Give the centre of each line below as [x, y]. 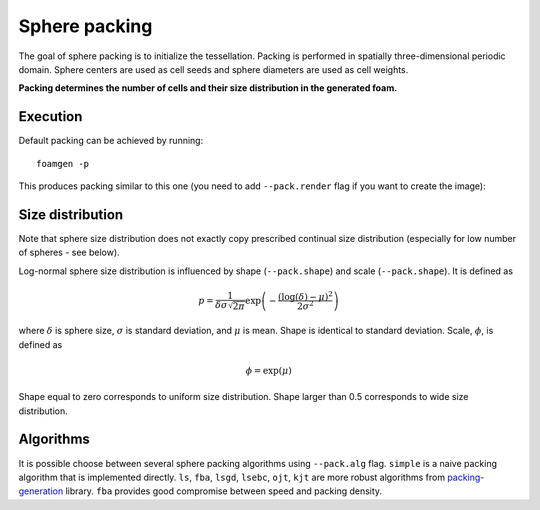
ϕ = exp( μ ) [268, 370]
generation [41, 491]
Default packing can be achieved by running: [111, 141]
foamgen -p [63, 163]
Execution [50, 116]
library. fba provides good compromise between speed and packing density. [224, 491]
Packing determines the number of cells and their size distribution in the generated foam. [208, 88]
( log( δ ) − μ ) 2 [306, 295]
